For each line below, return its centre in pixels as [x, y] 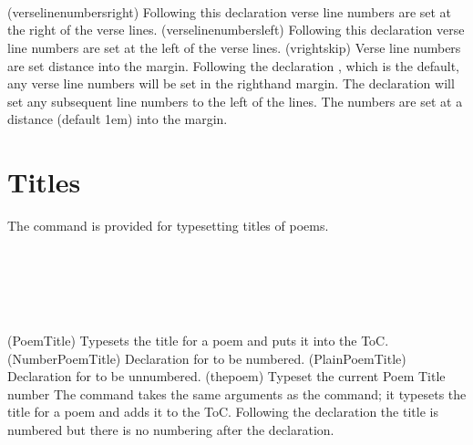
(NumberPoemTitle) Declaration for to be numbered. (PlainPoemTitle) [207, 358]
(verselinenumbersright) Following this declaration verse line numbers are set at [230, 11]
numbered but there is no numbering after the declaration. [171, 429]
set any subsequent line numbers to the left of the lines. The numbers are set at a [235, 101]
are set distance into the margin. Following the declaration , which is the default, [234, 65]
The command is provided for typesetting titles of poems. [168, 226]
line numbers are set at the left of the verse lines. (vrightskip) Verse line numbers [234, 47]
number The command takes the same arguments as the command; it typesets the [237, 393]
